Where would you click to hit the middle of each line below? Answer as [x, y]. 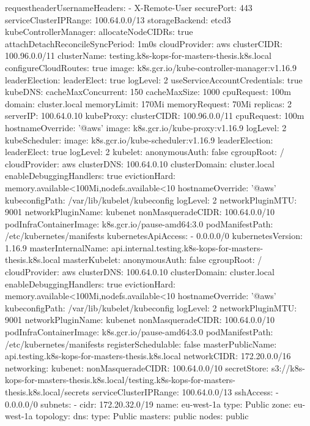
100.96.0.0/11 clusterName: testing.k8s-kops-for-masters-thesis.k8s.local [138, 55]
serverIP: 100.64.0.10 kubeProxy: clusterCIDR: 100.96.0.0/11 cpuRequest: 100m [155, 116]
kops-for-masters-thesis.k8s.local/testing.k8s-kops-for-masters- [120, 380]
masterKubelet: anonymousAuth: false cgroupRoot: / [163, 260]
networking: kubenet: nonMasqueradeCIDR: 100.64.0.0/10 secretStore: [137, 367]
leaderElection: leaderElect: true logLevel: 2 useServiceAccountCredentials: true [154, 79]
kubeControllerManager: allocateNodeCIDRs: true [99, 32]
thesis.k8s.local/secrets [47, 392]
